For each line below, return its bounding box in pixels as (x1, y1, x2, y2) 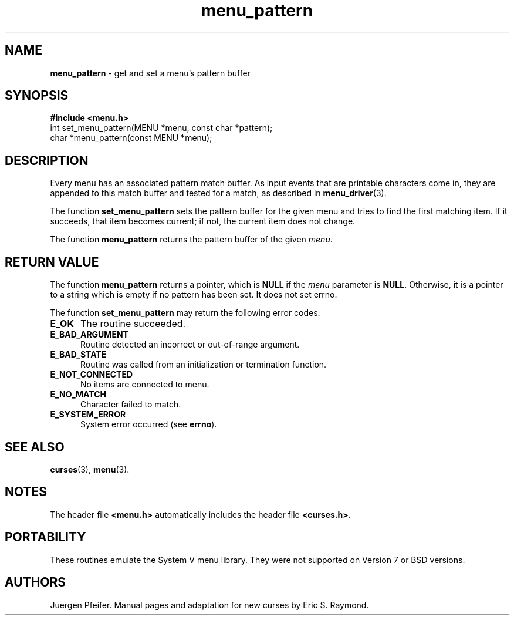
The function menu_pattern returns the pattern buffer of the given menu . (50, 234, 333, 245)
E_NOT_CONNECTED (50, 369, 133, 380)
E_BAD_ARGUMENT (50, 329, 128, 340)
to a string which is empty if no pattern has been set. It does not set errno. (50, 289, 337, 300)
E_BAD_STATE (50, 349, 107, 360)
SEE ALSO (5, 439, 65, 454)
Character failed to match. (80, 399, 181, 410)
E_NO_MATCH (50, 389, 107, 400)
